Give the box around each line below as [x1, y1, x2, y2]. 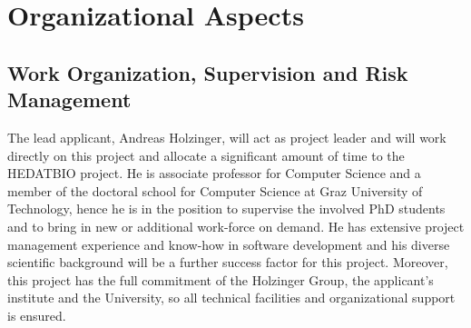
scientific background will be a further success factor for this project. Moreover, [7, 253, 448, 272]
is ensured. [7, 305, 66, 324]
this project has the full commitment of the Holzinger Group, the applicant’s [7, 270, 434, 289]
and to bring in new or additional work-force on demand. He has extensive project [7, 216, 465, 235]
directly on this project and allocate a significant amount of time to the [7, 145, 405, 164]
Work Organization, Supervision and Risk [7, 58, 408, 86]
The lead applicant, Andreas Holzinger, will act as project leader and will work [7, 127, 446, 146]
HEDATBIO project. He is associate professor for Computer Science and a [7, 164, 421, 183]
